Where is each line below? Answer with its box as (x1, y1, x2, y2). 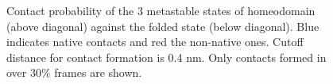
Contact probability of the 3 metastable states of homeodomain (6, 2, 316, 18)
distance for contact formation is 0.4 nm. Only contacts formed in (6, 48, 327, 65)
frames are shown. (54, 64, 142, 81)
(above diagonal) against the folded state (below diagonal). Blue (6, 17, 319, 34)
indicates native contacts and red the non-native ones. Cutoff (6, 33, 304, 50)
